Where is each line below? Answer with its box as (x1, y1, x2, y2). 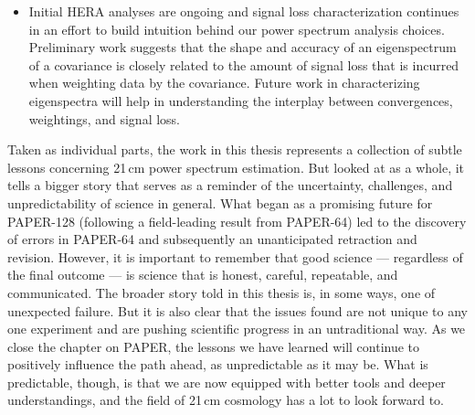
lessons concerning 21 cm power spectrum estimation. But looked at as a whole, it (7, 157, 465, 176)
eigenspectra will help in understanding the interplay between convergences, (28, 90, 453, 110)
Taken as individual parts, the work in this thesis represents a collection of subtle (7, 140, 462, 159)
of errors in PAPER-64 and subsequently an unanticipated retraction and (7, 229, 417, 249)
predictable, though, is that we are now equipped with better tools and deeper (7, 372, 446, 391)
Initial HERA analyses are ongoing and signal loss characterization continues (28, 2, 459, 20)
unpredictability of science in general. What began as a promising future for (7, 193, 433, 212)
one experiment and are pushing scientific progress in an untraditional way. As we (7, 319, 466, 338)
